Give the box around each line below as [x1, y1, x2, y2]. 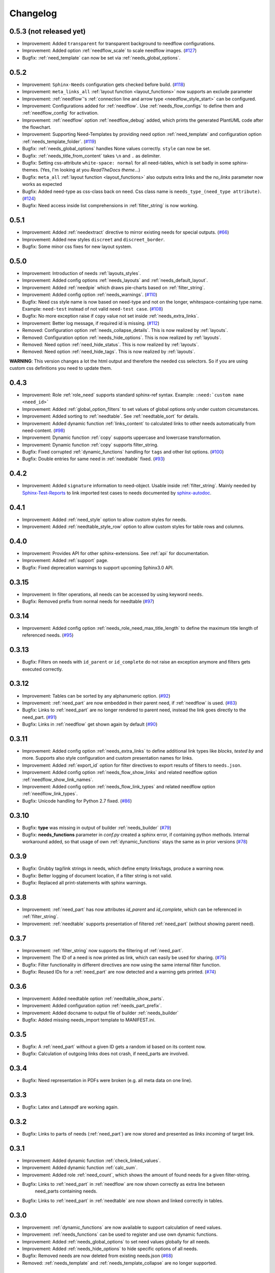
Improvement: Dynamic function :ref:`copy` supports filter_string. [22, 441, 159, 448]
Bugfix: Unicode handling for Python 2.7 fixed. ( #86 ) [22, 797, 132, 804]
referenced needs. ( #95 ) [22, 632, 74, 639]
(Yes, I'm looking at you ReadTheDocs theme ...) [40, 167, 141, 173]
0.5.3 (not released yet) [9, 27, 86, 36]
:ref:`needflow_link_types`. [22, 791, 78, 797]
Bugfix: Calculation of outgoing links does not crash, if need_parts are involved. [22, 1050, 189, 1057]
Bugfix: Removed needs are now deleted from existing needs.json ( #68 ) [22, 1253, 173, 1259]
